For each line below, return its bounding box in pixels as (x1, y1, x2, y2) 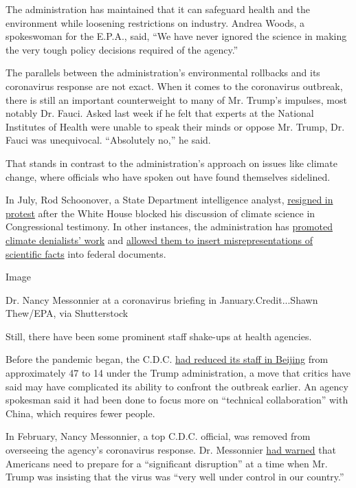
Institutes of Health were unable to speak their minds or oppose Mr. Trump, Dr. (5, 119, 345, 133)
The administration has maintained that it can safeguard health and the (5, 2, 310, 16)
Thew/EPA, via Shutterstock (5, 306, 129, 320)
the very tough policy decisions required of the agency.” (5, 42, 238, 56)
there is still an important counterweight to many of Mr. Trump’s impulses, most (5, 92, 347, 107)
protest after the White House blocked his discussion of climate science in (5, 206, 315, 220)
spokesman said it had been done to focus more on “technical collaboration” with (5, 392, 348, 407)
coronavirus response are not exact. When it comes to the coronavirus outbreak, (5, 78, 343, 93)
